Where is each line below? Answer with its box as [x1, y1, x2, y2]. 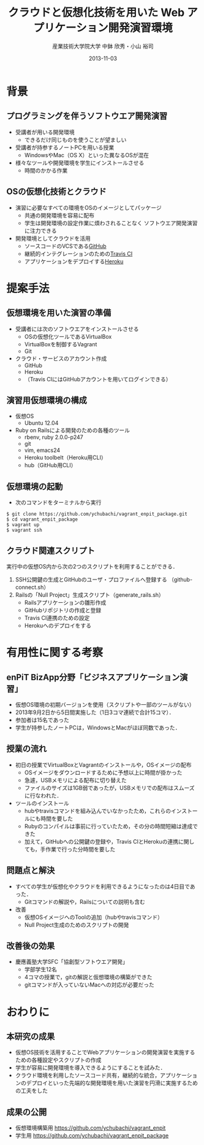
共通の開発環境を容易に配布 [24, 211, 95, 219]
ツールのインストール [15, 799, 69, 807]
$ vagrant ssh [6, 527, 43, 534]
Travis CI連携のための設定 [24, 615, 90, 621]
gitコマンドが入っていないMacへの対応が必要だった [24, 981, 154, 988]
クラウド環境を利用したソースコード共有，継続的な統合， [15, 1072, 161, 1079]
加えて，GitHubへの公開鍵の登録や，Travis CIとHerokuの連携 [24, 837, 179, 845]
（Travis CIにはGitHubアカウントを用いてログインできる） [24, 375, 172, 382]
